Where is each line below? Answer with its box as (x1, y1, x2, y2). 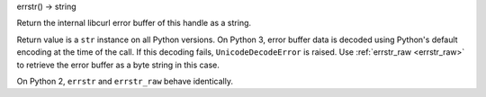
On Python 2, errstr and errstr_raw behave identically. (16, 75, 234, 86)
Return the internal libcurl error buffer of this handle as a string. (16, 18, 252, 29)
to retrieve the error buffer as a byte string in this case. (16, 59, 220, 70)
